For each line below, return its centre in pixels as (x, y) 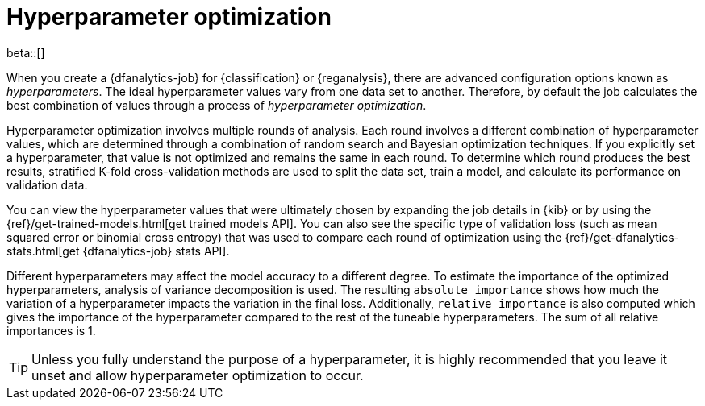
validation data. (47, 184)
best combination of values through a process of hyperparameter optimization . (217, 105)
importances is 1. (51, 330)
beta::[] (26, 52)
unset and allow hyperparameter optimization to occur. (198, 375)
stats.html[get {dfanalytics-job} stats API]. (118, 251)
